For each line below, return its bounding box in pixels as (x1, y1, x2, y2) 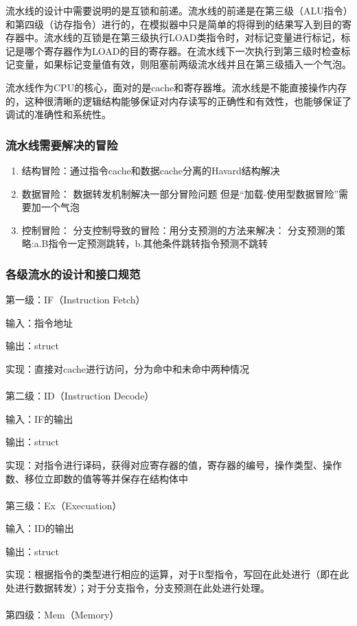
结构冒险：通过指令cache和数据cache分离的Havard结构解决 (21, 163, 280, 177)
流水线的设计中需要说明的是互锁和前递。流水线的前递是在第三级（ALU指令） (5, 3, 348, 17)
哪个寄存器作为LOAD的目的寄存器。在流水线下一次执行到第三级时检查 (24, 43, 341, 58)
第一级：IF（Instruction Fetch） (5, 292, 146, 307)
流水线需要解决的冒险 (5, 136, 118, 153)
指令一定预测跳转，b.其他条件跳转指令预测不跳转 (48, 236, 268, 251)
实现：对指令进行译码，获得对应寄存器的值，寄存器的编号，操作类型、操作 (5, 457, 342, 472)
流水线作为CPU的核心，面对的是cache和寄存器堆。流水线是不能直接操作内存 (5, 80, 347, 94)
